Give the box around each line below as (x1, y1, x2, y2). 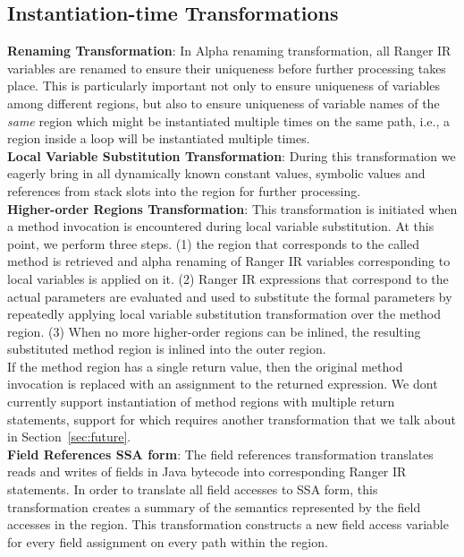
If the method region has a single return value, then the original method (7, 356, 403, 375)
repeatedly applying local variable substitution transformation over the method (7, 304, 442, 323)
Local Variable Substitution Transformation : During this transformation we (7, 146, 456, 165)
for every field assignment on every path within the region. (7, 532, 328, 551)
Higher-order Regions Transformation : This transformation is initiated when (7, 199, 458, 218)
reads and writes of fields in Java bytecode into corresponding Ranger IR (7, 462, 407, 481)
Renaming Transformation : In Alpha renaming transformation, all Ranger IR (7, 41, 451, 60)
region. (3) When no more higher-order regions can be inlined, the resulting (7, 321, 421, 340)
